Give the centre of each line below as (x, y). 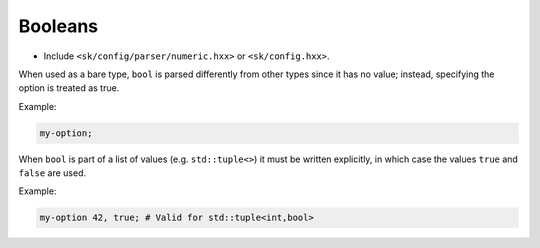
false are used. (52, 173)
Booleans (58, 26)
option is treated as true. (69, 88)
